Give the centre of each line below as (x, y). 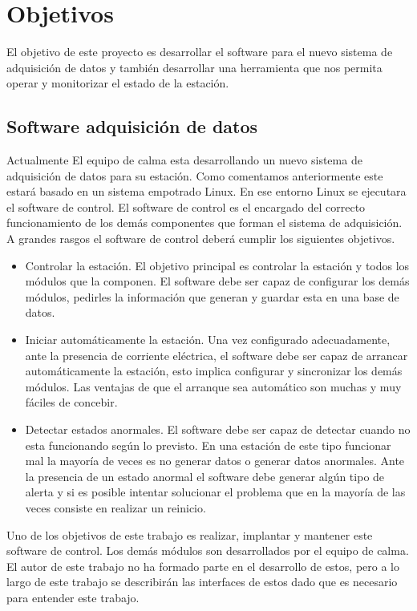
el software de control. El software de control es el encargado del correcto (186, 206)
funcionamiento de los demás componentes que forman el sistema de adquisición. (204, 223)
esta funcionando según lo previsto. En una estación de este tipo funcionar (208, 445)
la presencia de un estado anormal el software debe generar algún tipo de (205, 476)
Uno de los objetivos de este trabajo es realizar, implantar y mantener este (190, 534)
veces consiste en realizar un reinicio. (115, 507)
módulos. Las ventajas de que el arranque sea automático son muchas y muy (213, 386)
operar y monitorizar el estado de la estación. (118, 83)
